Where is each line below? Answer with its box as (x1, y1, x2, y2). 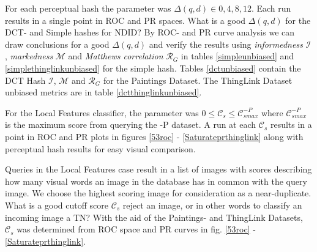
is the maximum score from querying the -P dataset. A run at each (5, 118, 256, 131)
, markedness (5, 50, 53, 62)
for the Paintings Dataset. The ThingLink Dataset (103, 73, 293, 86)
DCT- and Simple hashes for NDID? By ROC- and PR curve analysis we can (5, 26, 295, 39)
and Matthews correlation (68, 50, 163, 62)
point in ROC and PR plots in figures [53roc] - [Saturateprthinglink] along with (5, 130, 304, 143)
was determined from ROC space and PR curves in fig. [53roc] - (17, 223, 256, 235)
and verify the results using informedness (149, 37, 303, 50)
